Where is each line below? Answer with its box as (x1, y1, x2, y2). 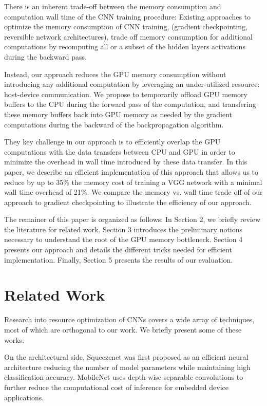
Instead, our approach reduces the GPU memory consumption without (4, 68, 226, 79)
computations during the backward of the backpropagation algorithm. (4, 119, 224, 130)
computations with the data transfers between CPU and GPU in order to (4, 146, 235, 157)
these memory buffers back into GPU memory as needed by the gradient (4, 108, 232, 119)
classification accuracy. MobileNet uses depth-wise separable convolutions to (4, 372, 243, 382)
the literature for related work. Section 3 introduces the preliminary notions (4, 224, 243, 234)
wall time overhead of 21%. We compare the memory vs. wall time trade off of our (4, 187, 263, 197)
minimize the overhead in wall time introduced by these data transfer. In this (4, 156, 247, 167)
